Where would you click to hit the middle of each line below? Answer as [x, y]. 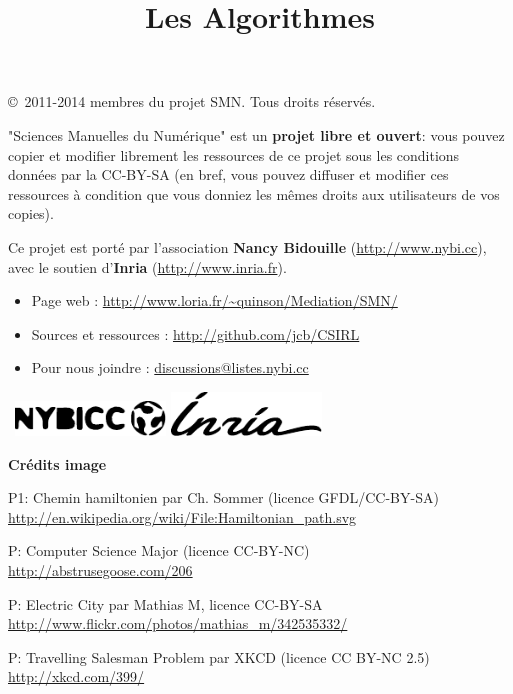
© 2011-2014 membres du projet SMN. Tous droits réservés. [192, 101]
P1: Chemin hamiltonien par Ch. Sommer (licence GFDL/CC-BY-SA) [223, 497]
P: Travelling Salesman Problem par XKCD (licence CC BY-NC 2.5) [219, 656]
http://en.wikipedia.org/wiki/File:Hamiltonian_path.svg [182, 516]
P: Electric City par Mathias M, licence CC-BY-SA [165, 603]
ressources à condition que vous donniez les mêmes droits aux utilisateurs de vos [254, 193]
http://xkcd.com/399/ [76, 676]
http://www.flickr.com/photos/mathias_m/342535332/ [178, 623]
